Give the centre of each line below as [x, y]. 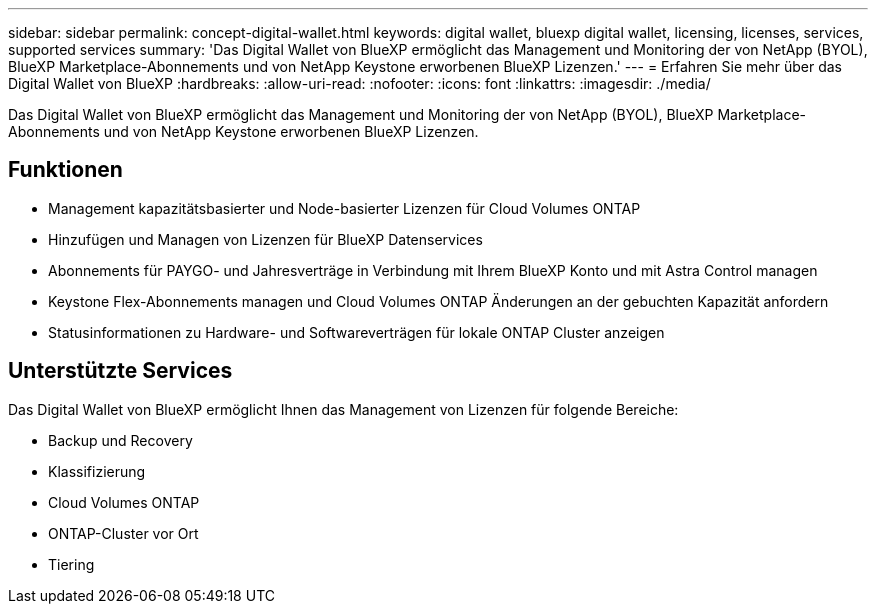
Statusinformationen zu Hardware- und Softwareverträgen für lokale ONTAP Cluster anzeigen [356, 332]
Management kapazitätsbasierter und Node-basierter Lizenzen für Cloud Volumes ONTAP [344, 208]
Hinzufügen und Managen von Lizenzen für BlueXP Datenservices [265, 239]
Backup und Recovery [120, 440]
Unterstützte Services [120, 371]
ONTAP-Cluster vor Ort [123, 533]
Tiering [71, 564]
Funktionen [65, 170]
